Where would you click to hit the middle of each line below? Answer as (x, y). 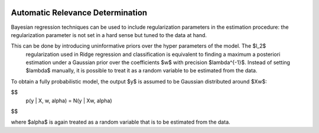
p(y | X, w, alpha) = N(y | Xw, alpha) (69, 101)
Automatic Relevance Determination (79, 13)
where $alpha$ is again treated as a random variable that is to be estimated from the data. (121, 122)
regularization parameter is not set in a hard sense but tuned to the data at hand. (109, 35)
